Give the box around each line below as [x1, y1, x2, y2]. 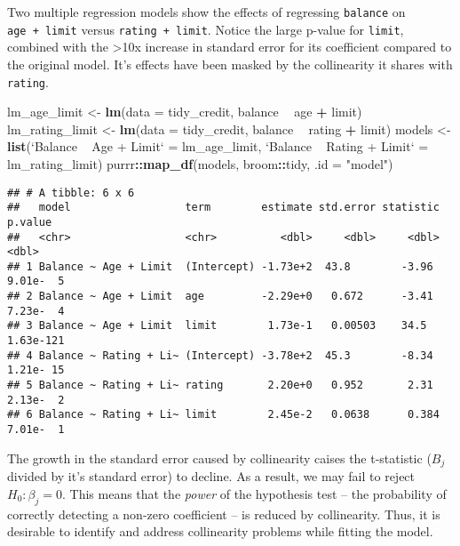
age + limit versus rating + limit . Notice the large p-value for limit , [7, 20, 404, 38]
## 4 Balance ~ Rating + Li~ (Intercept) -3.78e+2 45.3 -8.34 [7, 349, 433, 362]
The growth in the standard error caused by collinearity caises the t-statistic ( [7, 448, 432, 467]
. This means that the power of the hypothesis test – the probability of [61, 484, 447, 502]
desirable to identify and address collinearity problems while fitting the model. [7, 522, 433, 541]
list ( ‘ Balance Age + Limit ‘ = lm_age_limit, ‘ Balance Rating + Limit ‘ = [7, 137, 429, 156]
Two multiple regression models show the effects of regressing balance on [7, 3, 406, 20]
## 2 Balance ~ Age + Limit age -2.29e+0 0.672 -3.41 [7, 290, 433, 303]
